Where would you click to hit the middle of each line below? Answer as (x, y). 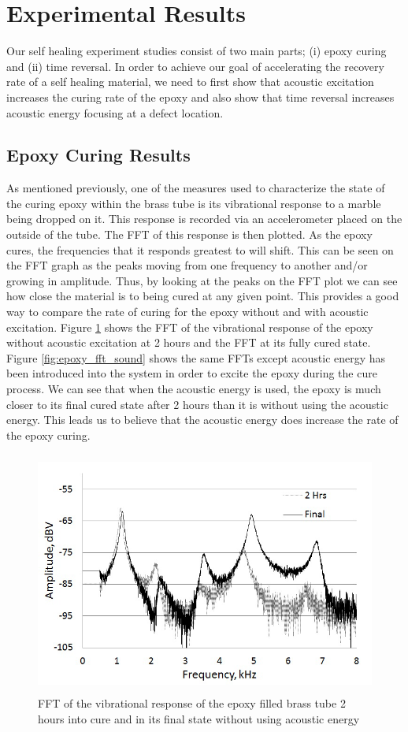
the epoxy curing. (48, 435)
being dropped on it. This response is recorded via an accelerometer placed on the (204, 219)
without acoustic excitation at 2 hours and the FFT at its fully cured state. (189, 342)
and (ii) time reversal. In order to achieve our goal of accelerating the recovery (195, 66)
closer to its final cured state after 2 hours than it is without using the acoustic (197, 404)
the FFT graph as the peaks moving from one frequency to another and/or (187, 265)
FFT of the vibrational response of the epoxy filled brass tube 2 (192, 703)
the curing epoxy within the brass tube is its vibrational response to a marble (194, 203)
